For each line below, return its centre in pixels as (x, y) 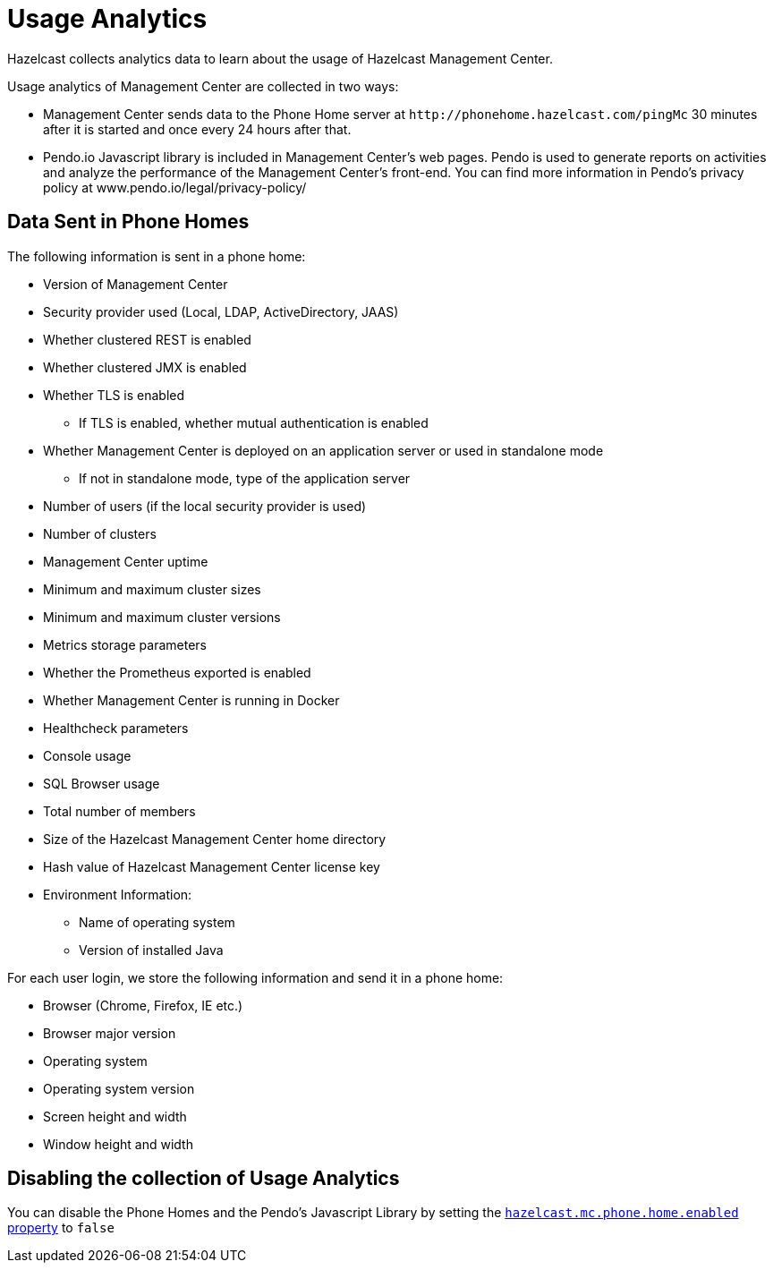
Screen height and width (115, 1116)
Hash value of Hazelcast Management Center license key (212, 866)
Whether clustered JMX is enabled (145, 367)
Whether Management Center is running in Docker (191, 700)
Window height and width (118, 1144)
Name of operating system (157, 922)
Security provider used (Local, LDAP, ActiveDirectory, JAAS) (221, 311)
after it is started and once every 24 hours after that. (197, 129)
